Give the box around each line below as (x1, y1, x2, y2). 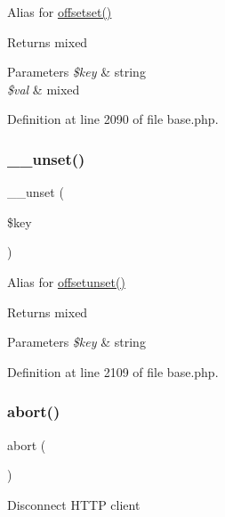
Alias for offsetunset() (7, 272, 125, 291)
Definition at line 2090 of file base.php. (7, 110, 219, 128)
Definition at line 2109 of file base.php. (7, 362, 219, 381)
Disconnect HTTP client (7, 495, 141, 513)
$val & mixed (7, 79, 80, 98)
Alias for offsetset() (7, 3, 112, 21)
